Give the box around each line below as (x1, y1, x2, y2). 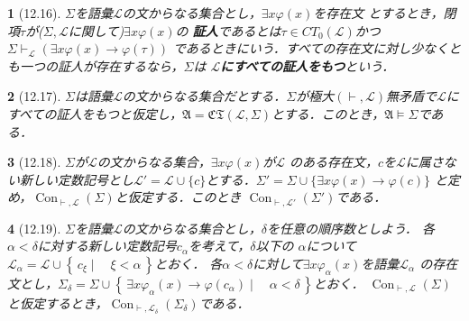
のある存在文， (290, 152, 379, 171)
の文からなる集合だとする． (122, 87, 287, 105)
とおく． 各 (154, 253, 223, 272)
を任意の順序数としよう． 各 (266, 218, 435, 237)
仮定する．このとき (127, 188, 242, 206)
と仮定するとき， (7, 293, 108, 312)
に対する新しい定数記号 (37, 236, 177, 255)
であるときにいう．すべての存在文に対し (172, 39, 411, 58)
